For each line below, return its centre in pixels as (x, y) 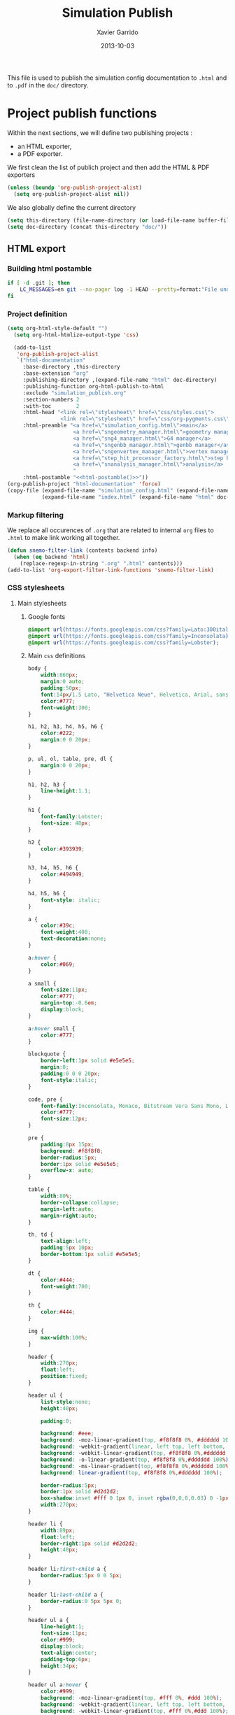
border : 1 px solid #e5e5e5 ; (80, 1164)
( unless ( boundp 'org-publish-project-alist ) (74, 187)
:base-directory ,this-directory (71, 367)
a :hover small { (51, 1029)
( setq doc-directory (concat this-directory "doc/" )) (87, 227)
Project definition (37, 314)
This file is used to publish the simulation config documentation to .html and (117, 78)
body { (37, 669)
